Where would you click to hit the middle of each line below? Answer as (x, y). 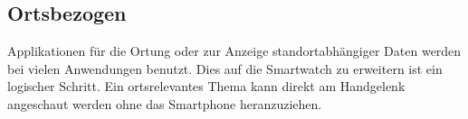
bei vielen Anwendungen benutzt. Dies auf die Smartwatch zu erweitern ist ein (225, 68)
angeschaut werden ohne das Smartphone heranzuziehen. (165, 103)
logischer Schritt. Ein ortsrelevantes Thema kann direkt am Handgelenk (206, 86)
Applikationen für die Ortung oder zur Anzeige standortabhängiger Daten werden (234, 51)
